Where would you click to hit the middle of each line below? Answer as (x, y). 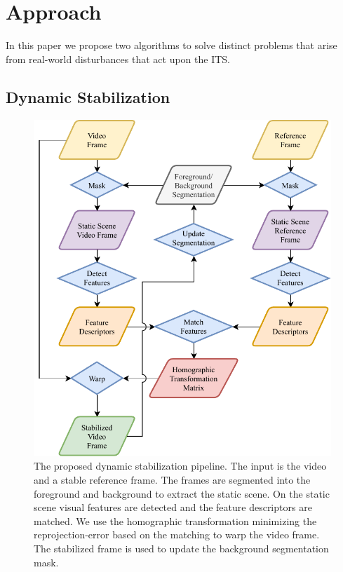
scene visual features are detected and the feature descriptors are (173, 507)
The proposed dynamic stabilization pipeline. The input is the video (180, 466)
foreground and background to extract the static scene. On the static (182, 493)
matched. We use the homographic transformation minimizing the (175, 520)
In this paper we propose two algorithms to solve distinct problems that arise (171, 45)
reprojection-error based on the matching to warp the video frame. (177, 534)
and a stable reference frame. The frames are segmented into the (172, 480)
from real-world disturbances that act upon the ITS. (118, 59)
